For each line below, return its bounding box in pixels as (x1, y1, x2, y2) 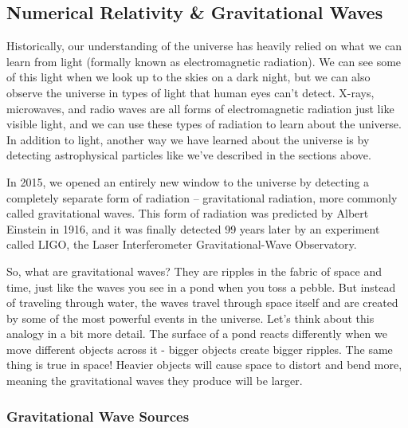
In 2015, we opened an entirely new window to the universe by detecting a (6, 173, 370, 190)
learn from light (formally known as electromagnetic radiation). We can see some (6, 53, 402, 69)
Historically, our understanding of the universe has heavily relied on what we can (6, 37, 402, 54)
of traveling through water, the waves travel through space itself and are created (6, 294, 398, 311)
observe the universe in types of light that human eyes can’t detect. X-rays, (6, 84, 375, 100)
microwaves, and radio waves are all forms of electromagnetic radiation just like (6, 100, 394, 116)
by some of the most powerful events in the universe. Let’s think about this (6, 309, 375, 326)
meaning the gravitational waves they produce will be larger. (6, 372, 303, 389)
